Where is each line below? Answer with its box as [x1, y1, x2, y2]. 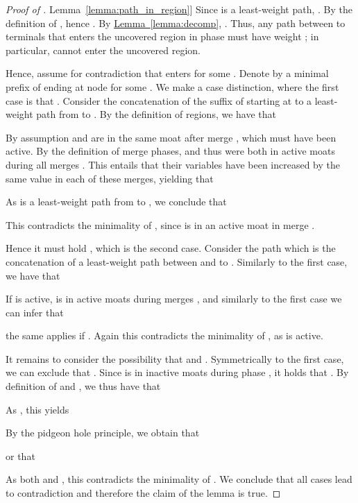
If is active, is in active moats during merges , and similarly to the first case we [6, 291, 342, 306]
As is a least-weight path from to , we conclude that [6, 194, 227, 209]
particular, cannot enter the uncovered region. [6, 42, 201, 57]
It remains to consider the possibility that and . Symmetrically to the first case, [6, 351, 344, 366]
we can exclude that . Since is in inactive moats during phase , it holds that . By [6, 365, 349, 380]
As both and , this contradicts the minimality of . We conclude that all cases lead [6, 472, 352, 486]
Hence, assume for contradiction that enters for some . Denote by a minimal [6, 66, 329, 80]
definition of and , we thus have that [6, 379, 161, 393]
